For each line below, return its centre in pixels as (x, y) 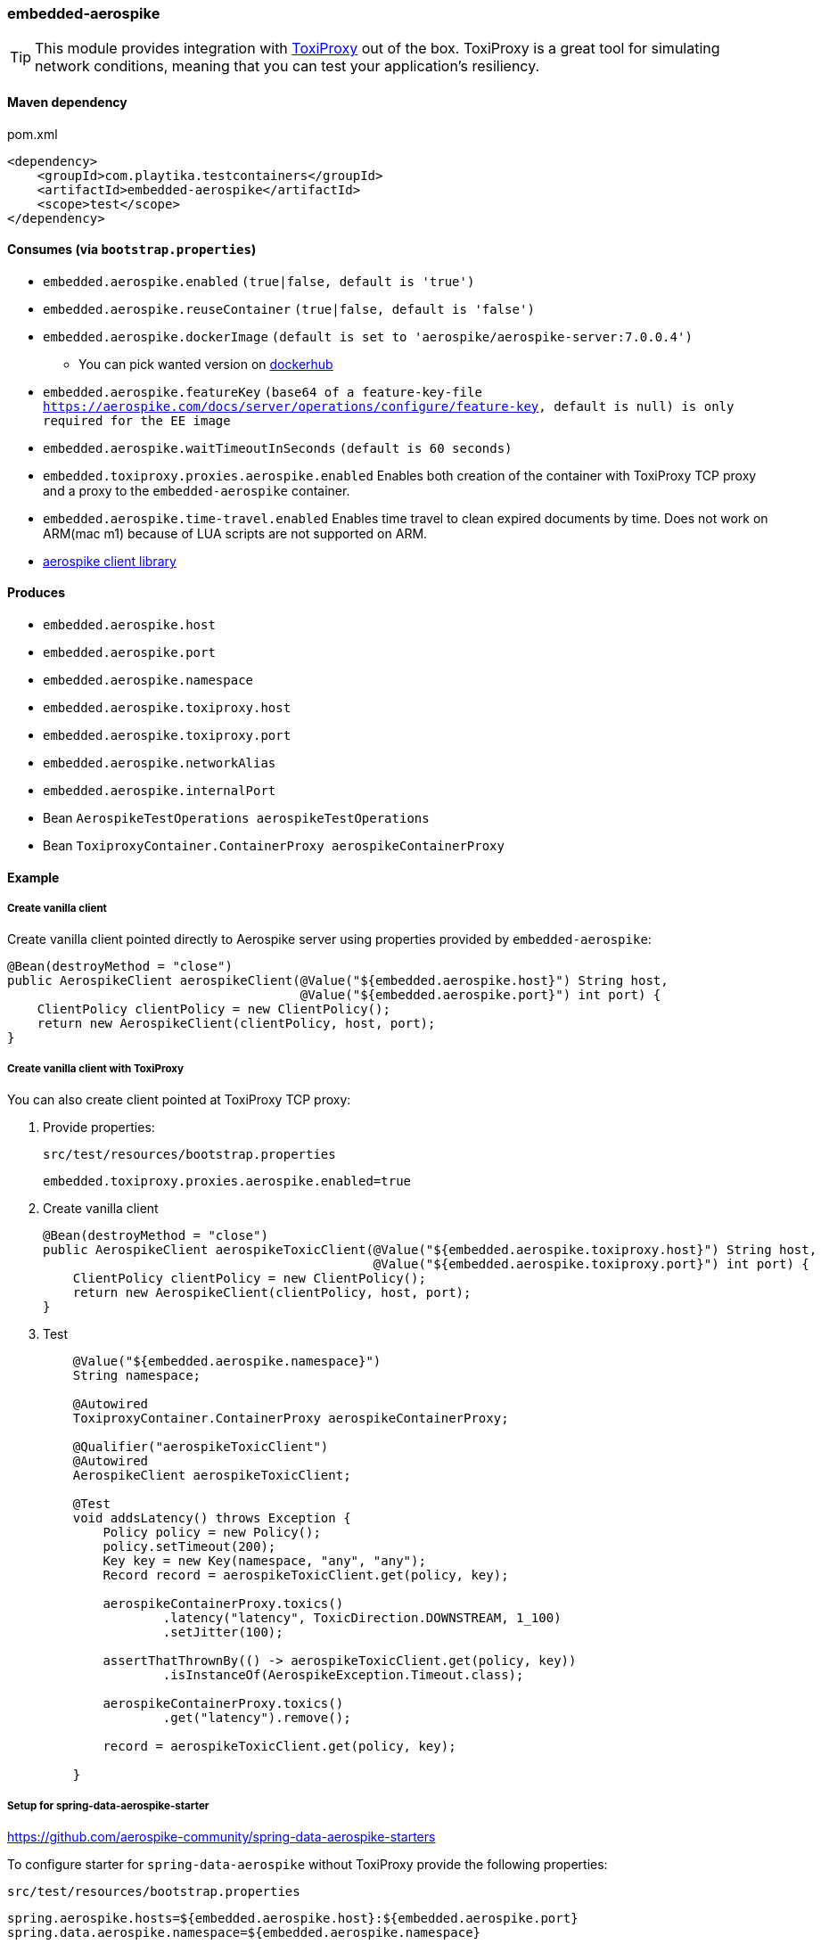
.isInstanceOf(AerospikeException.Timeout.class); (343, 1675)
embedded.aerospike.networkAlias (160, 763)
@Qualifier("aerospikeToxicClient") (201, 1447)
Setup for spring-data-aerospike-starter (108, 1805)
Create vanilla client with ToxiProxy (96, 1068)
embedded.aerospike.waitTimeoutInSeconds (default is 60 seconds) (278, 448)
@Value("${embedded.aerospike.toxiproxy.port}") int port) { (591, 1264)
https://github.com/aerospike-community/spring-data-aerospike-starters (222, 1836)
